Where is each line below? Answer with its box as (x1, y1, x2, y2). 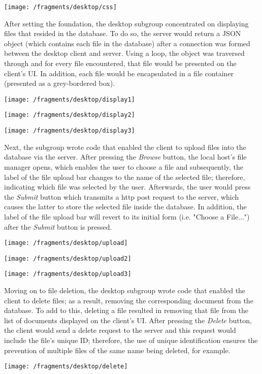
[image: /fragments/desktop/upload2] (4, 255, 132, 262)
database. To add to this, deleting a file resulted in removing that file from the (4, 305, 249, 316)
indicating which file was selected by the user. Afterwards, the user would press (4, 181, 251, 192)
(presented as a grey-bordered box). (4, 78, 115, 88)
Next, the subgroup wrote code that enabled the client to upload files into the (4, 141, 246, 152)
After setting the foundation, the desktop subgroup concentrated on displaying (4, 18, 249, 28)
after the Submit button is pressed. (4, 221, 112, 232)
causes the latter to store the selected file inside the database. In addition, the (4, 201, 247, 212)
